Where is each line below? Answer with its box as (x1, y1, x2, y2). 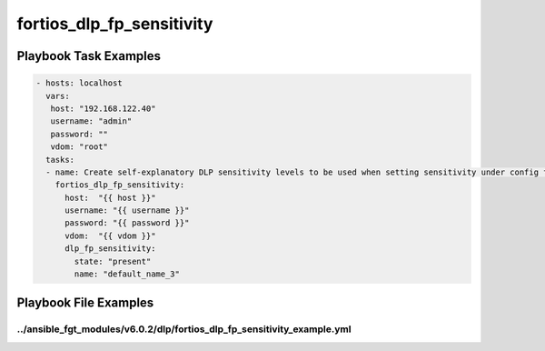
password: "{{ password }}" (64, 218, 190, 228)
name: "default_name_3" (74, 269, 181, 279)
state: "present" (74, 256, 152, 266)
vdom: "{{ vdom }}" (64, 230, 156, 241)
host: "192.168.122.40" (50, 103, 156, 114)
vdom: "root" (50, 142, 109, 152)
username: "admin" (50, 116, 133, 126)
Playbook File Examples (16, 296, 154, 311)
